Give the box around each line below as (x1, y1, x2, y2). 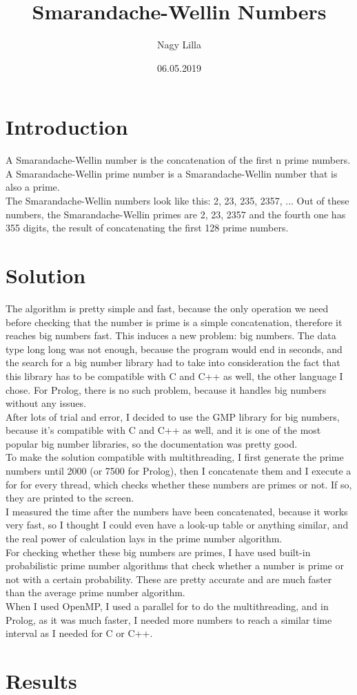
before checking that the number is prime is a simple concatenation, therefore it (6, 314, 343, 329)
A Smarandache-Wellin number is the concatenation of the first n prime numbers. (6, 153, 351, 167)
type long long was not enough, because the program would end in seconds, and (6, 341, 343, 356)
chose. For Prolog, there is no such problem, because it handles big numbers (6, 382, 327, 397)
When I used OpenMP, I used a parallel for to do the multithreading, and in (6, 599, 329, 613)
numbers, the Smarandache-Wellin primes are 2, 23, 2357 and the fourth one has (6, 207, 346, 221)
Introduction (6, 113, 128, 141)
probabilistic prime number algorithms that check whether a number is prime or (6, 558, 344, 573)
